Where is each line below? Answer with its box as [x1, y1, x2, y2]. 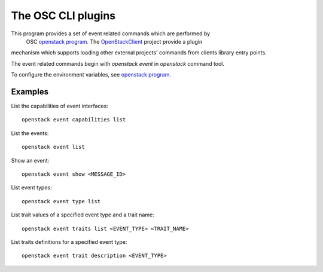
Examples [11, 87, 49, 97]
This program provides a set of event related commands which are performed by [11, 30, 211, 37]
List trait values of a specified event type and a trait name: [11, 211, 155, 218]
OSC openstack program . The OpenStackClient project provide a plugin [26, 38, 203, 45]
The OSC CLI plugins [11, 9, 116, 22]
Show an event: [11, 157, 50, 164]
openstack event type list [22, 198, 101, 204]
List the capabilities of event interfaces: [11, 102, 109, 110]
